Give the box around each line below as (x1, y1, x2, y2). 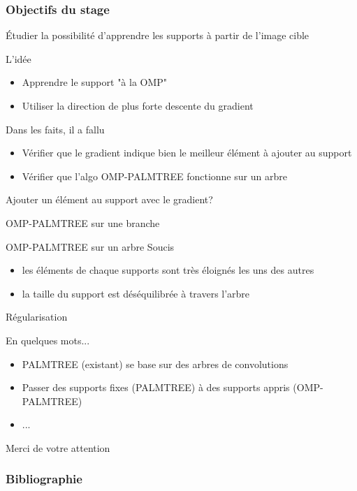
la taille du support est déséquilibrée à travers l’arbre (22, 286, 250, 300)
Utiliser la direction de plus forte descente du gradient (22, 98, 254, 112)
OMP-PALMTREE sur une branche (6, 215, 160, 230)
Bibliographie (6, 470, 82, 488)
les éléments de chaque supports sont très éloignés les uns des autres (22, 263, 314, 277)
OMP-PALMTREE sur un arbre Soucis (6, 239, 175, 254)
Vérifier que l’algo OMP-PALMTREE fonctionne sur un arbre (22, 168, 287, 183)
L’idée (6, 51, 31, 66)
